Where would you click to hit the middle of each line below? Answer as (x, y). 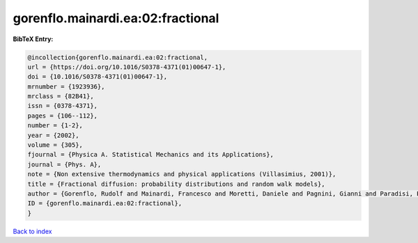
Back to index (32, 231)
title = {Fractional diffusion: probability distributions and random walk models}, (176, 184)
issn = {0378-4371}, (62, 106)
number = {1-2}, (55, 126)
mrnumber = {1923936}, (66, 86)
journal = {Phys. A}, (64, 164)
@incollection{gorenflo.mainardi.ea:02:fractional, (118, 57)
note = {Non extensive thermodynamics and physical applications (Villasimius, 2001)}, (182, 174)
